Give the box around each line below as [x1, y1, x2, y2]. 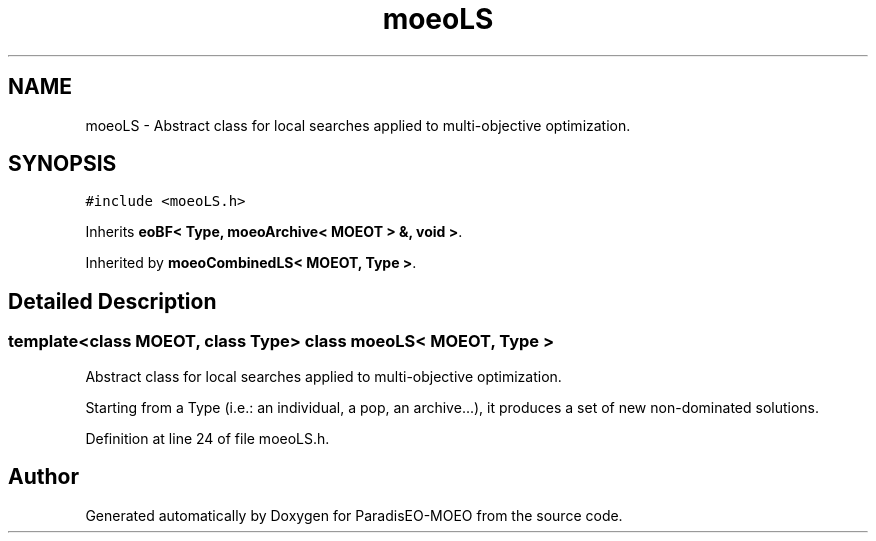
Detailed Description [8, 288, 217, 314]
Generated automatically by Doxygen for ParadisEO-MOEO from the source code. [85, 506, 623, 524]
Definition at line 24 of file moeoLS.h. [85, 429, 330, 447]
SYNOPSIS [8, 151, 117, 177]
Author [8, 464, 79, 490]
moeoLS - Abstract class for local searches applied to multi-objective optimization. [85, 116, 631, 134]
